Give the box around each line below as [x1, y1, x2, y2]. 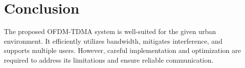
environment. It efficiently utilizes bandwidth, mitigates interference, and [4, 35, 223, 46]
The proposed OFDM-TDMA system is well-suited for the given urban [4, 26, 216, 36]
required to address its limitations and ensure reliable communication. [4, 54, 214, 65]
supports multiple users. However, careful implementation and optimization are [4, 45, 241, 55]
